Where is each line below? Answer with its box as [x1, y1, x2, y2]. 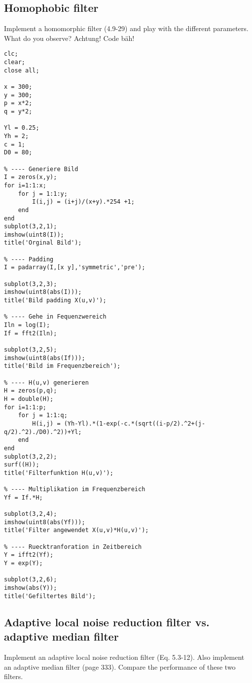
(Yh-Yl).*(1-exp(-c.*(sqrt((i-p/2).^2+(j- [64, 420, 206, 427]
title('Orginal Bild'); [4, 239, 82, 247]
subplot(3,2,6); [4, 576, 57, 583]
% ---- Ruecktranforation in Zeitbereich [4, 543, 142, 550]
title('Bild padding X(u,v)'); [4, 297, 107, 304]
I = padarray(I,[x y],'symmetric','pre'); [4, 264, 145, 271]
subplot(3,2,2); [4, 453, 57, 460]
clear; [4, 59, 25, 66]
